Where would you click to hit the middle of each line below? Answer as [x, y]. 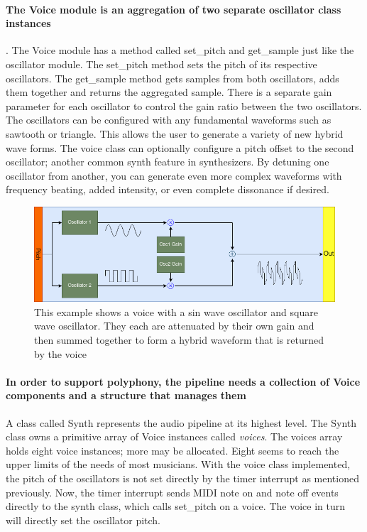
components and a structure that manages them [126, 395]
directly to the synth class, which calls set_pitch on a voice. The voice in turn [175, 506]
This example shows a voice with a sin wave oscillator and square [176, 311]
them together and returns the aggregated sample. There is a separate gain [169, 92]
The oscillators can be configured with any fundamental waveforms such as [169, 120]
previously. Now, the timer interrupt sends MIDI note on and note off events [172, 492]
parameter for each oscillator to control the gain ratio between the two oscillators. [184, 105]
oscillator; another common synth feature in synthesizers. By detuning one [168, 162]
